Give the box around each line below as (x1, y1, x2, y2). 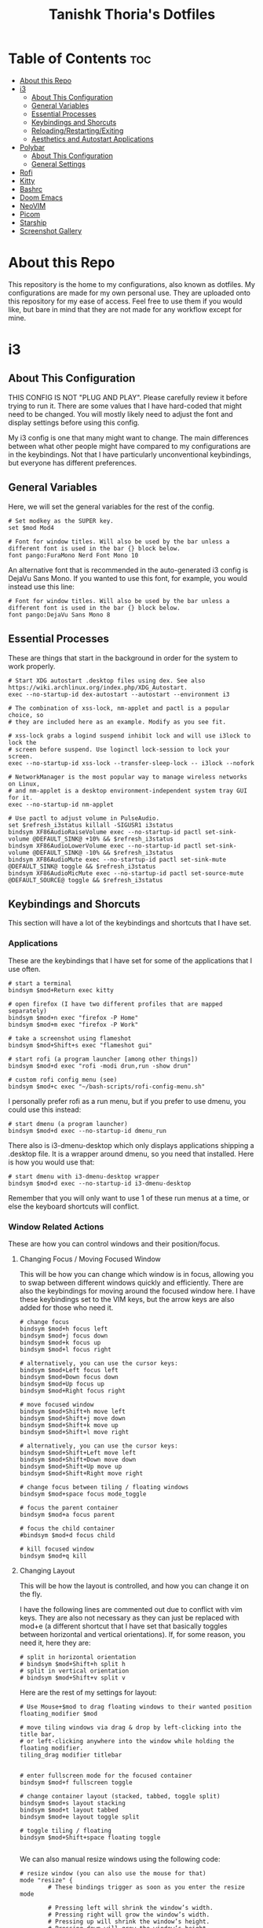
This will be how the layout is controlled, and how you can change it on (19, 1580, 250, 1590)
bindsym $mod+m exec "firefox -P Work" (8, 1021, 139, 1028)
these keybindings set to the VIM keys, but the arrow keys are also (19, 1294, 235, 1304)
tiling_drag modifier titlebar (19, 1751, 122, 1759)
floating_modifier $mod (19, 1709, 98, 1717)
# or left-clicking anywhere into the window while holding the (19, 1737, 235, 1745)
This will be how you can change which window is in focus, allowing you (19, 1269, 254, 1279)
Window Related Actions (8, 1221, 104, 1232)
